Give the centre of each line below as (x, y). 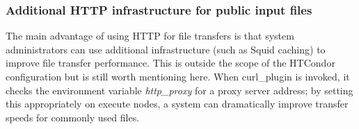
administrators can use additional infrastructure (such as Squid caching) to (166, 49)
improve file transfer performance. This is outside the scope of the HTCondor (170, 63)
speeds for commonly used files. (73, 117)
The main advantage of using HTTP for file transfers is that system (150, 36)
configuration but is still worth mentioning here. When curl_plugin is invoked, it (178, 76)
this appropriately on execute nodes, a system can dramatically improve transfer (177, 104)
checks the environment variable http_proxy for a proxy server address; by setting (179, 90)
